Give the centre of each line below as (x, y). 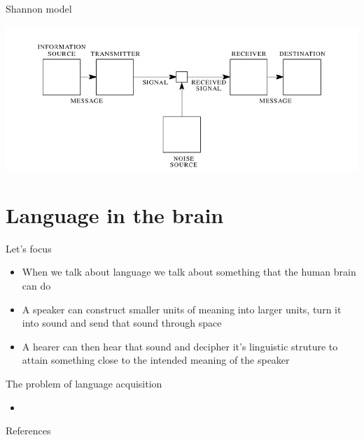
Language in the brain (115, 214)
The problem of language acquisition (84, 383)
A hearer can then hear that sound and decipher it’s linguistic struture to (180, 346)
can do (36, 286)
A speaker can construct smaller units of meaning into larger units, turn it (182, 309)
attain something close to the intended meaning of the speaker (156, 360)
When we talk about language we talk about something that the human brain (189, 272)
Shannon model (39, 8)
